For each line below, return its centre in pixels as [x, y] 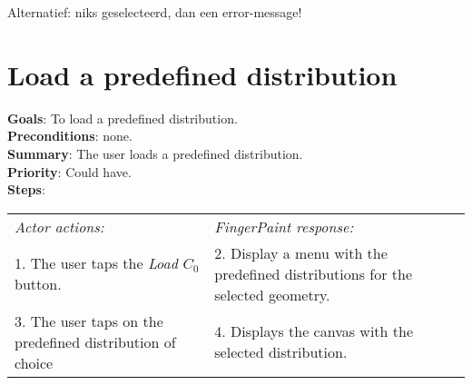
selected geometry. [272, 294]
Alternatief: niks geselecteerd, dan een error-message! [155, 12]
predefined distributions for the [314, 273]
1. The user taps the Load [96, 263]
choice [34, 362]
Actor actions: [59, 226]
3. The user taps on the [89, 321]
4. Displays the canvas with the [314, 331]
